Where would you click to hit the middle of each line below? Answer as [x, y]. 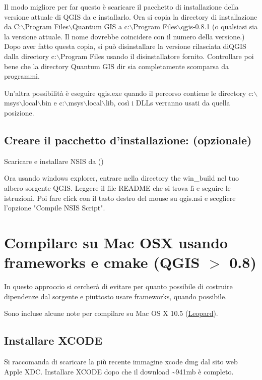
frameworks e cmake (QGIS [102, 262]
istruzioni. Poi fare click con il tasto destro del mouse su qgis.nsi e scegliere [120, 198]
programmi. [22, 76]
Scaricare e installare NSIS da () [54, 161]
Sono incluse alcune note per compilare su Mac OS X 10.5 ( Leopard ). [111, 313]
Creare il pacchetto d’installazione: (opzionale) [128, 140]
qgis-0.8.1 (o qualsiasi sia [219, 26]
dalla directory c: [30, 56]
